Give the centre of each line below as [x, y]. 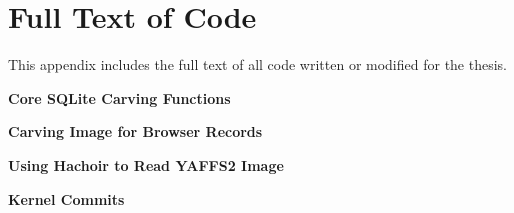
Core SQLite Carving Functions [119, 97]
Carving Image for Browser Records [135, 131]
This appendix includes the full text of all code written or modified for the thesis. [258, 64]
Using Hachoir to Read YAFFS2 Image [146, 164]
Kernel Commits [66, 198]
